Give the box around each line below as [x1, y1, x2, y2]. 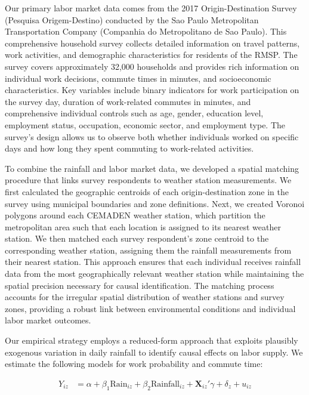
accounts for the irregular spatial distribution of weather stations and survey [5, 291, 285, 303]
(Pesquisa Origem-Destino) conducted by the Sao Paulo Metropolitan [5, 13, 259, 26]
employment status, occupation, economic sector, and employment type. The [5, 118, 286, 131]
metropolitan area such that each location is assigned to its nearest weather [5, 220, 281, 233]
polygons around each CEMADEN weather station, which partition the [5, 209, 265, 221]
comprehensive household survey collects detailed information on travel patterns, [5, 36, 300, 49]
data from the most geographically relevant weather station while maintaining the [5, 267, 304, 280]
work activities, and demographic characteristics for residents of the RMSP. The [5, 48, 298, 61]
